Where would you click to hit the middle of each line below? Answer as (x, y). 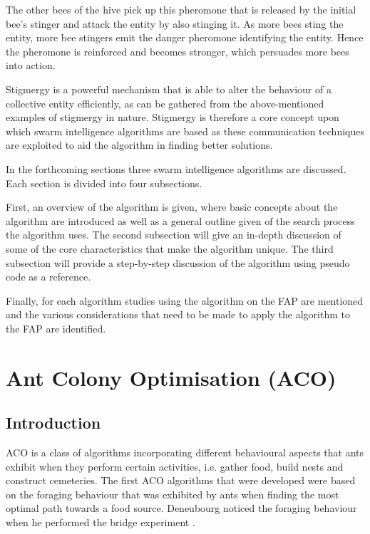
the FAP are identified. (56, 328)
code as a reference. (48, 277)
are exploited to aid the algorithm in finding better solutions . (139, 145)
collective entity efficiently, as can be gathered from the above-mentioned (165, 103)
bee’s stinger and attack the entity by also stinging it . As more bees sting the (175, 23)
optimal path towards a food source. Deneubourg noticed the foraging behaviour (181, 508)
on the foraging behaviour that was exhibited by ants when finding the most (173, 494)
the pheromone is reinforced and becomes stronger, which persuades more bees (178, 51)
